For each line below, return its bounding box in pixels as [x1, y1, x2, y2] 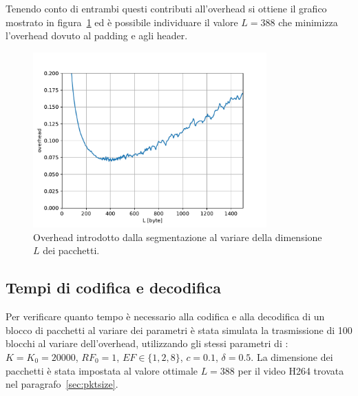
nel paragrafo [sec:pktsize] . [6, 377, 118, 391]
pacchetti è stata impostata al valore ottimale [6, 363, 198, 377]
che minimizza [278, 14, 338, 29]
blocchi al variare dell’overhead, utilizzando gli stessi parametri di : [6, 336, 288, 351]
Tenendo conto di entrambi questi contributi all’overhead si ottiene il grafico [6, 1, 327, 15]
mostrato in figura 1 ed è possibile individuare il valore [6, 14, 238, 29]
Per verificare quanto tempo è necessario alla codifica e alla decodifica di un [6, 309, 325, 324]
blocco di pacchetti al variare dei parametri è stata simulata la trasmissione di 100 [6, 322, 352, 337]
